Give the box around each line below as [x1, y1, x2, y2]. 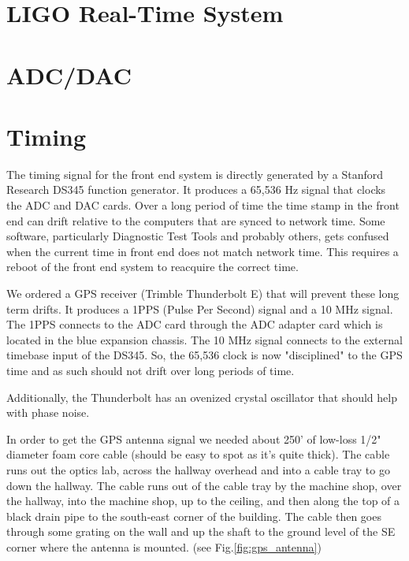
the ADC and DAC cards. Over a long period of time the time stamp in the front [6, 197, 400, 214]
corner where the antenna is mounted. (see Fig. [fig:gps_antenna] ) [6, 538, 322, 555]
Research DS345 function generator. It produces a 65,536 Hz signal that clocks [6, 181, 386, 198]
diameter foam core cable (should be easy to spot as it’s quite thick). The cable [6, 446, 390, 463]
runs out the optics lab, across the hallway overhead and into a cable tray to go [6, 461, 390, 477]
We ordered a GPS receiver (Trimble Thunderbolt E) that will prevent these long [6, 285, 400, 302]
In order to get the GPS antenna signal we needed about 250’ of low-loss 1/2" [6, 430, 381, 447]
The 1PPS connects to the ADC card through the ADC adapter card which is [6, 316, 383, 333]
